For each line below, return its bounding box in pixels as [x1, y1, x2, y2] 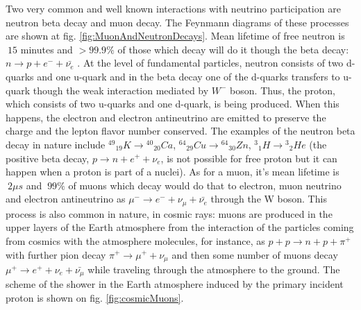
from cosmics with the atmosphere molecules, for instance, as [6, 233, 265, 248]
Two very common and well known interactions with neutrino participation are [6, 1, 341, 15]
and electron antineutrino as [6, 191, 126, 206]
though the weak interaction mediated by [33, 83, 209, 97]
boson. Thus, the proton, [230, 83, 336, 97]
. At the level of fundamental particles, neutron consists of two [77, 55, 344, 70]
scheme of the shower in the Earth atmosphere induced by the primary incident [6, 277, 344, 291]
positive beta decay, [6, 150, 90, 165]
